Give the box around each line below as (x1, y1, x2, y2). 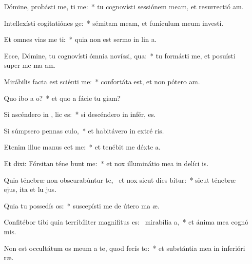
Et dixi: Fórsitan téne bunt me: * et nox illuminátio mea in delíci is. (4, 158, 209, 168)
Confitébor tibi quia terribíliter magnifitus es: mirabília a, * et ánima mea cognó (4, 217, 249, 227)
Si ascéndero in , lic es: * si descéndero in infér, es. (4, 109, 156, 119)
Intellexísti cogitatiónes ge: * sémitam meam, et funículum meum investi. (4, 18, 224, 28)
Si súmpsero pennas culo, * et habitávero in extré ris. (4, 125, 164, 135)
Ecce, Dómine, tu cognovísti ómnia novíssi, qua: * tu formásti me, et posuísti (4, 50, 235, 60)
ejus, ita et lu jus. (4, 184, 57, 194)
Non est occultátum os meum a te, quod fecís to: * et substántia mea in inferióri (4, 243, 245, 253)
